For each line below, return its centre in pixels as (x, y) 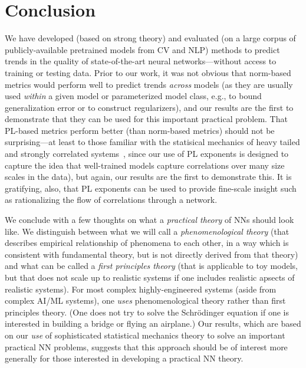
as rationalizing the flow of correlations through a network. (111, 200)
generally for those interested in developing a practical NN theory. (124, 358)
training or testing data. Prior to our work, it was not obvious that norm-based (148, 72)
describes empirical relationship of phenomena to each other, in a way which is (147, 243)
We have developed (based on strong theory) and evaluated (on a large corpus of (150, 38)
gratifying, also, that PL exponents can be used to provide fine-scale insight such (151, 188)
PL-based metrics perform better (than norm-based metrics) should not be (140, 130)
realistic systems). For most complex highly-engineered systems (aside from (141, 289)
